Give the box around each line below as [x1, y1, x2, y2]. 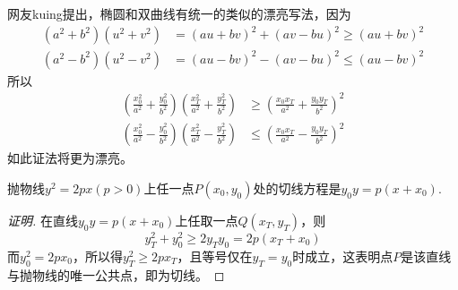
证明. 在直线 [7, 210, 78, 229]
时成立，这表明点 [292, 246, 393, 265]
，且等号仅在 [177, 246, 253, 265]
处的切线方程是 [253, 178, 341, 197]
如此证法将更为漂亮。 [7, 149, 133, 167]
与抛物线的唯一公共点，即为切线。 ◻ [7, 265, 225, 284]
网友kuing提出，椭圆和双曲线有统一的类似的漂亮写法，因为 [7, 4, 351, 22]
